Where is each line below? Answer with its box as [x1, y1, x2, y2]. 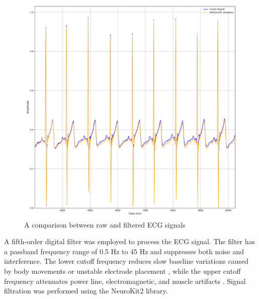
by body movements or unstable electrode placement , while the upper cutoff [4, 265, 241, 276]
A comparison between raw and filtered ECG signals [24, 219, 186, 230]
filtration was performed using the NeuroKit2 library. [4, 285, 168, 296]
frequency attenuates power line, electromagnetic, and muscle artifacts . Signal [4, 275, 246, 286]
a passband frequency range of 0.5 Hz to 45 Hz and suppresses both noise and [4, 246, 244, 256]
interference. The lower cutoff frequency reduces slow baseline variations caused [4, 256, 248, 266]
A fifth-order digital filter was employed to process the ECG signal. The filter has [4, 236, 255, 247]
